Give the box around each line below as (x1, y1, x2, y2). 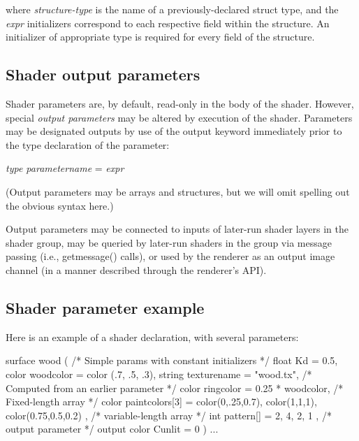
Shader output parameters (6, 64, 200, 85)
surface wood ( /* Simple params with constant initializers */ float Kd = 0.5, (6, 353, 338, 368)
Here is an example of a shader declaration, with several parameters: (6, 329, 299, 344)
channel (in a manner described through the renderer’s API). (6, 262, 267, 277)
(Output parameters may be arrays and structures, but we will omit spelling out (6, 184, 350, 198)
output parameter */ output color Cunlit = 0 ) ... (6, 421, 219, 436)
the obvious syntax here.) (6, 198, 114, 212)
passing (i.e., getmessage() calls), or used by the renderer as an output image (6, 249, 335, 263)
